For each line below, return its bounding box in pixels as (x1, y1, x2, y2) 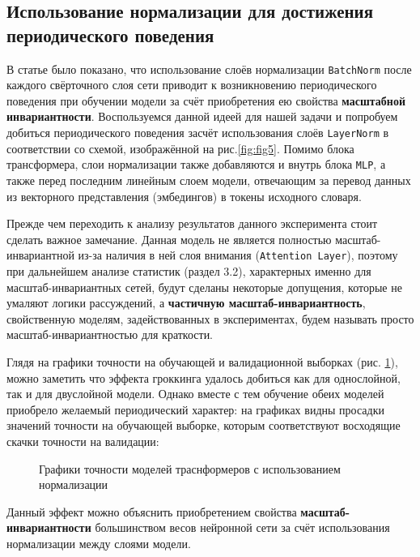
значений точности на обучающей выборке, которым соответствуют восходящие (6, 417, 401, 434)
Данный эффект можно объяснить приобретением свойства (6, 503, 297, 520)
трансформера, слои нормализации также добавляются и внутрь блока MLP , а (6, 156, 386, 173)
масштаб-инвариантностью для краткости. (6, 326, 214, 343)
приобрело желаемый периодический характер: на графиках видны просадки (6, 401, 384, 418)
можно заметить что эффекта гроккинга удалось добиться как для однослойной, (6, 369, 401, 386)
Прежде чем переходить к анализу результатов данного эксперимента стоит (6, 215, 378, 232)
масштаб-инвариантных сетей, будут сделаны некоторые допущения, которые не (6, 278, 402, 295)
